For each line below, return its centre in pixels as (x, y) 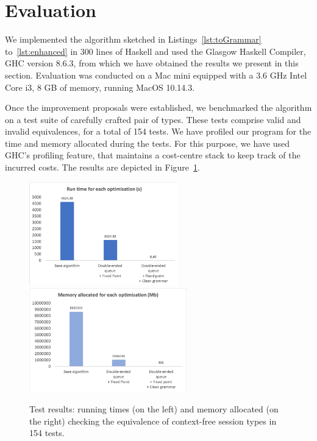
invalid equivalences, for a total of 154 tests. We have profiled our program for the (158, 131)
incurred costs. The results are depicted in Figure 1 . (102, 167)
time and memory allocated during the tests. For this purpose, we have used (147, 143)
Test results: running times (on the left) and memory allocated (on (154, 409)
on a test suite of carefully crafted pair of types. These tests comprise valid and (153, 119)
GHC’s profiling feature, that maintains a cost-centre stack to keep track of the (153, 155)
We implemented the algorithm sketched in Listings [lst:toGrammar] (133, 39)
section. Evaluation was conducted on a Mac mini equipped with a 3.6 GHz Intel (156, 75)
